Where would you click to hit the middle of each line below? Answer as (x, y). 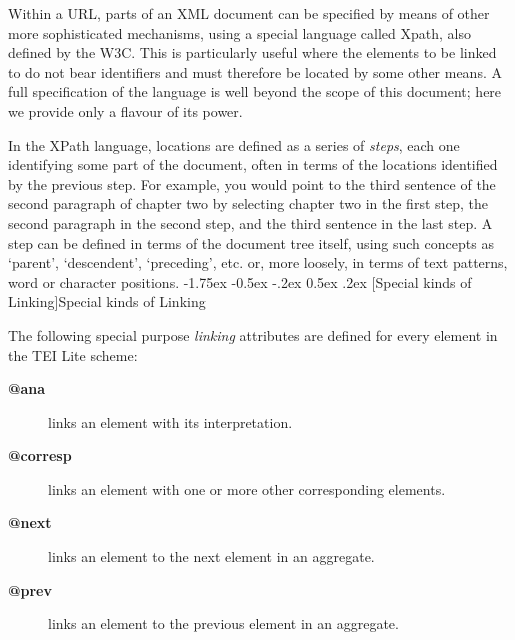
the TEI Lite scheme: (73, 354)
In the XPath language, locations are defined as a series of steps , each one (234, 144)
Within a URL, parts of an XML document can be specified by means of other (249, 13)
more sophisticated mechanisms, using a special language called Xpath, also (239, 32)
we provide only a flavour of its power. (125, 110)
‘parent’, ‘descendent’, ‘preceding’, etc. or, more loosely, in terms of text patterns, (258, 262)
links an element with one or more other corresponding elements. (247, 488)
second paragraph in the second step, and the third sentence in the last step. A (250, 222)
